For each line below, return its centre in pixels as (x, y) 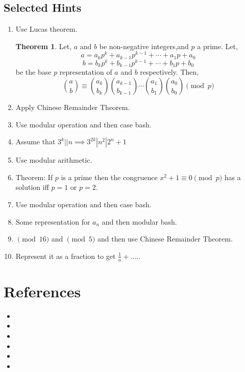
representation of (86, 72)
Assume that (35, 141)
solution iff (32, 187)
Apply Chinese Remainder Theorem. (73, 107)
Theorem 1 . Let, (44, 46)
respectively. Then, (169, 72)
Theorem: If (34, 177)
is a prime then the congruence (109, 177)
